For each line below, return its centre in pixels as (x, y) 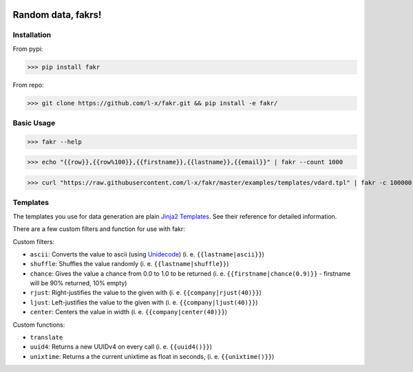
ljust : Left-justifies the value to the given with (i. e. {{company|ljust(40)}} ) (144, 302)
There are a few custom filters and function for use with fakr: (99, 229)
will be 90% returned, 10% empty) (78, 283)
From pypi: (28, 49)
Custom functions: (39, 325)
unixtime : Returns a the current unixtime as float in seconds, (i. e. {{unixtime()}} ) (152, 356)
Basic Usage (34, 123)
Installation (32, 35)
